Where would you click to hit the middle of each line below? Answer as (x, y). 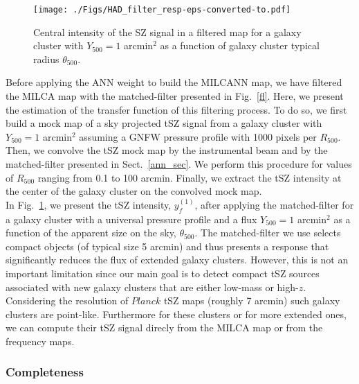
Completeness (45, 372)
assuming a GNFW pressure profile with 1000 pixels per (198, 136)
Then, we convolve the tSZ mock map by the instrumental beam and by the (167, 150)
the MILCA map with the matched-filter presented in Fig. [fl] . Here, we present (175, 96)
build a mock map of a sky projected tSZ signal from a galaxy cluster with (164, 123)
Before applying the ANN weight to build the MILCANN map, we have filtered (174, 82)
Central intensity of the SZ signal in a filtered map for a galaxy (167, 32)
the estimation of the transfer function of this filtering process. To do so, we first (176, 109)
